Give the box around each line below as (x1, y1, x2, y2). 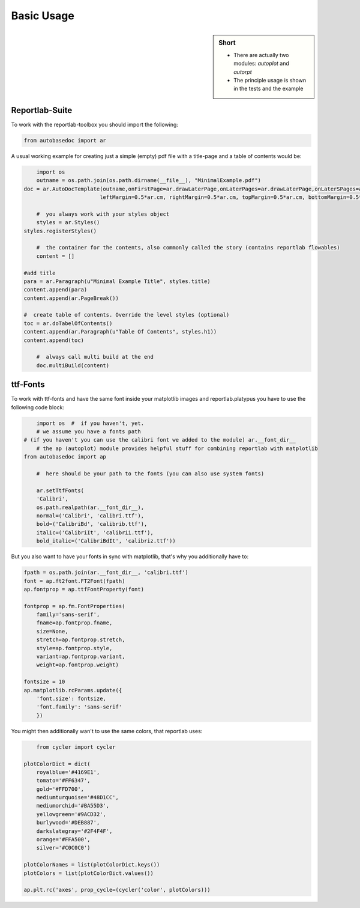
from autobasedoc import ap (23, 454, 106, 460)
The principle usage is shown (233, 76, 306, 84)
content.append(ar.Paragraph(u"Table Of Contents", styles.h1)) (23, 328, 217, 335)
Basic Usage (11, 9, 74, 22)
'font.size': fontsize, (36, 695, 106, 702)
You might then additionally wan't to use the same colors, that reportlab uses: (11, 727, 203, 734)
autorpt (233, 68, 252, 75)
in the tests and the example (233, 85, 304, 93)
